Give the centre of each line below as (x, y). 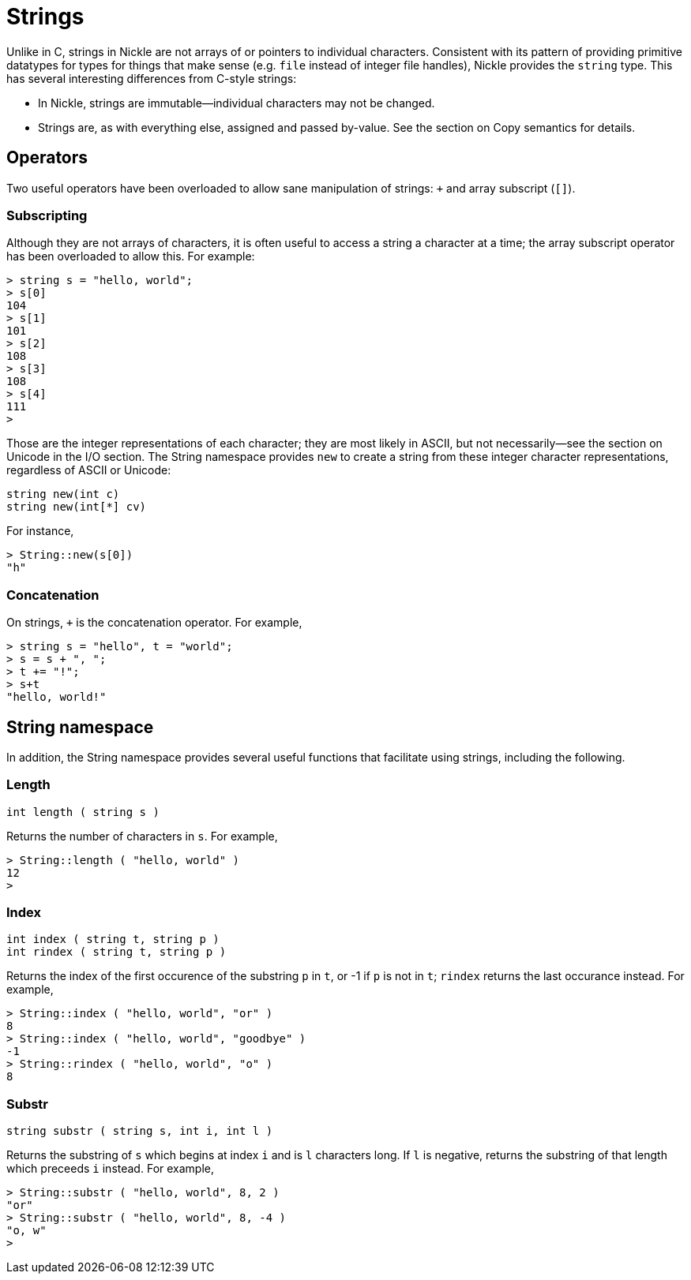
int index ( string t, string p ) (113, 939)
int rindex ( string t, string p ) (116, 952)
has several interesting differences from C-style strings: (152, 78)
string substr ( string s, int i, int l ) (140, 1131)
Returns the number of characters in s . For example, (142, 836)
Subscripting (47, 215)
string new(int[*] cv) (77, 507)
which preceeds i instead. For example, (111, 1169)
